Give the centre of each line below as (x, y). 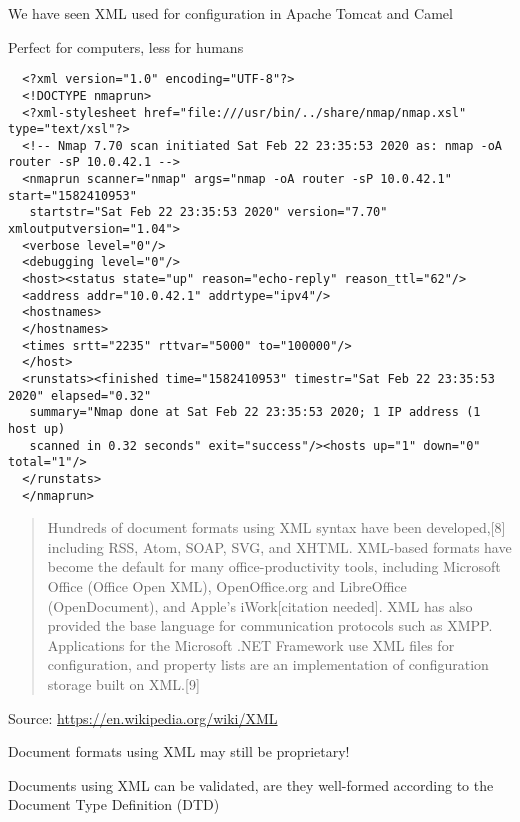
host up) (37, 428)
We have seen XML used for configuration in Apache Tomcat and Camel (230, 13)
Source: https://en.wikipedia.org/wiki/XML (143, 717)
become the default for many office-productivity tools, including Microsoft (274, 566)
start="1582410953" (72, 195)
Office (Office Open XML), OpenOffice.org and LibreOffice (227, 586)
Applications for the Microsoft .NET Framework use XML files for (251, 644)
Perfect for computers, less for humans (126, 46)
